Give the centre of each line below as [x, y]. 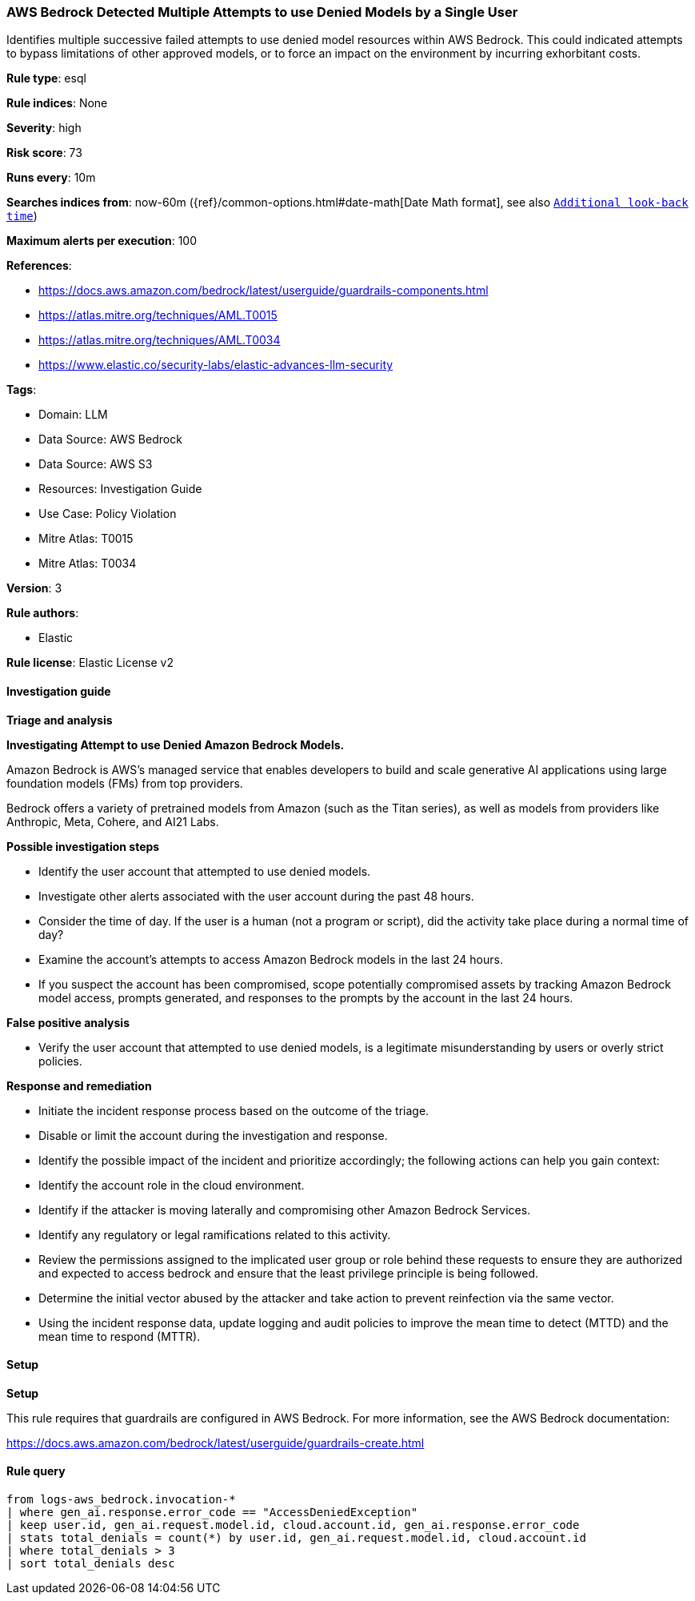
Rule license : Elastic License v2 [90, 663]
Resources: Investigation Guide [120, 489]
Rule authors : [43, 613]
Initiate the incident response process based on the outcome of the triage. [234, 1110]
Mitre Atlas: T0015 [86, 539]
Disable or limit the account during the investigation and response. [213, 1135]
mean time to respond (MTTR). [120, 1336]
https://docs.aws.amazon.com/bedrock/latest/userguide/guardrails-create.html [216, 1443]
